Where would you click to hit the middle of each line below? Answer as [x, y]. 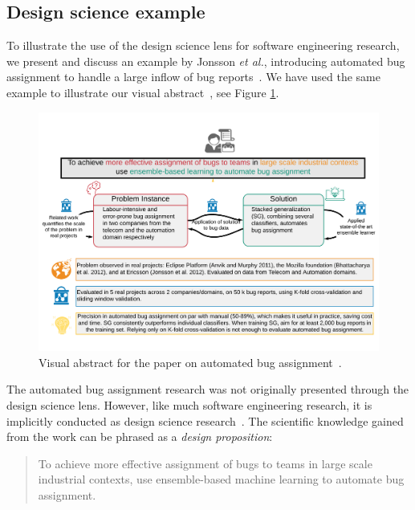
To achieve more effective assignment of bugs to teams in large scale [205, 463]
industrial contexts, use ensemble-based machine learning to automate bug [221, 479]
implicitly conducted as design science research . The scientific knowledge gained [205, 420]
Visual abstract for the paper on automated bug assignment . [190, 362]
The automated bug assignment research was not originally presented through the [208, 389]
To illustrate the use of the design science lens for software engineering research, [203, 45]
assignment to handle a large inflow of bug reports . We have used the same [193, 77]
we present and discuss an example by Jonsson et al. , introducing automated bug [206, 61]
